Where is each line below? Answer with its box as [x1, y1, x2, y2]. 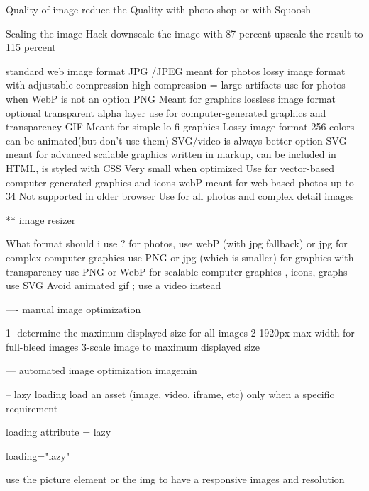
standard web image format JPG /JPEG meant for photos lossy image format [6, 63, 346, 78]
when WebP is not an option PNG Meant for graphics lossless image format [6, 91, 336, 106]
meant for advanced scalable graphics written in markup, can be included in [6, 147, 336, 162]
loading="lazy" [6, 448, 70, 463]
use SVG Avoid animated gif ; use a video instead [6, 278, 221, 293]
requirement [6, 400, 58, 415]
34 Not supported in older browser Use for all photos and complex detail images [6, 188, 354, 203]
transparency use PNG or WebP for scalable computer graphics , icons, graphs [6, 264, 348, 278]
